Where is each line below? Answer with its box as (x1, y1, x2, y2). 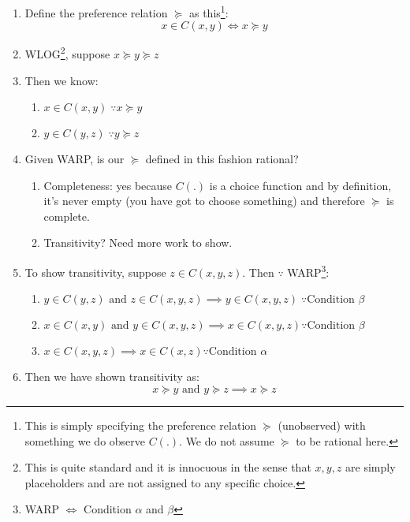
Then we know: (24, 72, 99, 88)
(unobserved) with (278, 416, 366, 433)
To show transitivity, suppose (24, 263, 166, 280)
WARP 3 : (287, 262, 330, 280)
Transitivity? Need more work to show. (43, 234, 233, 251)
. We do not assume (179, 432, 274, 449)
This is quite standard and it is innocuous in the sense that (24, 459, 311, 475)
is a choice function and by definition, (209, 177, 392, 193)
